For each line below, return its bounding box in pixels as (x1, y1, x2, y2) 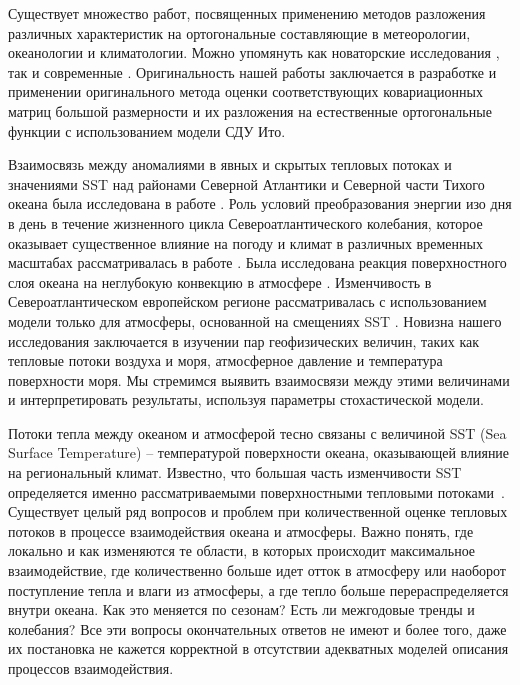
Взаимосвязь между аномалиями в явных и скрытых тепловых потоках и (8, 154, 452, 175)
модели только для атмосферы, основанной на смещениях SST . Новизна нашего (8, 310, 502, 331)
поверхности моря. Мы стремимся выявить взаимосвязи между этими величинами (8, 369, 510, 390)
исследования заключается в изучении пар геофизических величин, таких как (8, 330, 480, 351)
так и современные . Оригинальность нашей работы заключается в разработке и (8, 61, 497, 82)
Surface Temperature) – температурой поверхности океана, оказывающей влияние (8, 442, 510, 463)
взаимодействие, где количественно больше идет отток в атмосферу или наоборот (8, 560, 506, 581)
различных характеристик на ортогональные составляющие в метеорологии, (8, 22, 471, 43)
